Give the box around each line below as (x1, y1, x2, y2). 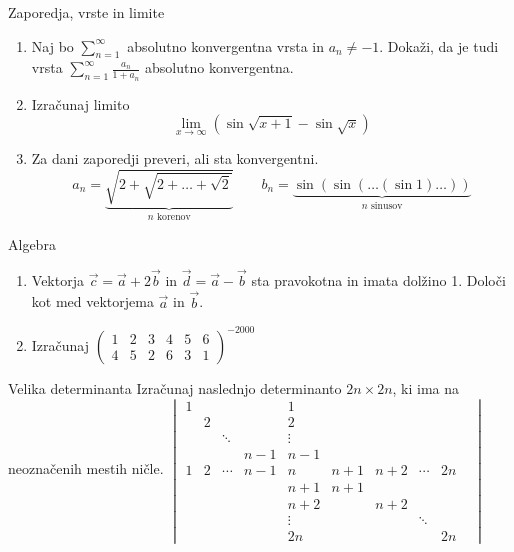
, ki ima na (392, 377, 460, 398)
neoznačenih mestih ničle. (8, 458, 164, 479)
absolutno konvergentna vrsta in (127, 35, 324, 56)
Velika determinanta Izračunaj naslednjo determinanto (8, 377, 342, 398)
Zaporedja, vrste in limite (8, 2, 165, 22)
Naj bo (31, 35, 74, 56)
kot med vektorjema (31, 291, 154, 312)
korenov (156, 212, 191, 223)
